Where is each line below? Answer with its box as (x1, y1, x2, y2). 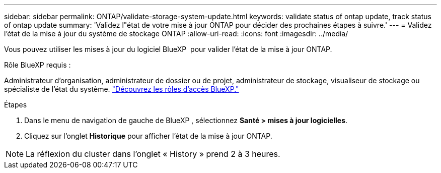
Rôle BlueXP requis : (4, 61, 71, 69)
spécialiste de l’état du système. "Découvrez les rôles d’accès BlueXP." (4, 85, 239, 93)
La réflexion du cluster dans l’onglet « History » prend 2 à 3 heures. (26, 149, 280, 159)
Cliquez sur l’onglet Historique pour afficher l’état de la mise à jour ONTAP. (24, 132, 272, 140)
